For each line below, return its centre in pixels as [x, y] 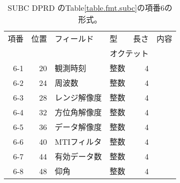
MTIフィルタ [78, 142]
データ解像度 [79, 127]
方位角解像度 [79, 112]
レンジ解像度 [79, 97]
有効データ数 [79, 156]
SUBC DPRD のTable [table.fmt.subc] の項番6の [90, 8]
